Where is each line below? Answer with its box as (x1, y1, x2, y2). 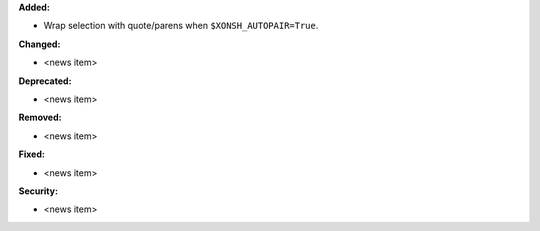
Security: (18, 185, 59, 197)
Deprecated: (18, 75, 72, 87)
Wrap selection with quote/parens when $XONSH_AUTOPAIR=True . (43, 20, 319, 32)
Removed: (18, 111, 62, 124)
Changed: (18, 38, 61, 50)
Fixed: (18, 148, 45, 160)
